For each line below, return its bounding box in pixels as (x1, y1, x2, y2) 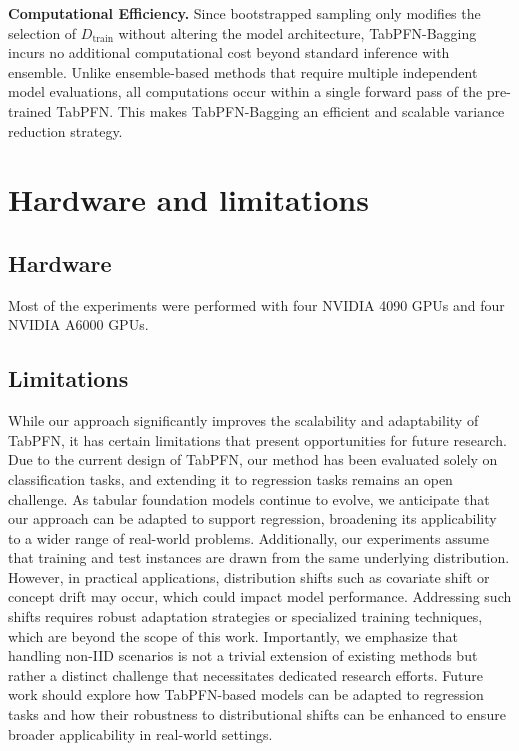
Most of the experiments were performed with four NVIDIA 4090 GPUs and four (8, 294, 505, 315)
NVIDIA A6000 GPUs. (8, 314, 149, 335)
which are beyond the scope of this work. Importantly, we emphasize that (8, 625, 458, 646)
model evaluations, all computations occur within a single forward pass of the (8, 81, 483, 102)
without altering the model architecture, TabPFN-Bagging (118, 22, 477, 43)
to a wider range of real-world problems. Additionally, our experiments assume (8, 527, 489, 548)
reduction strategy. (8, 120, 123, 141)
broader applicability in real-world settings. (8, 723, 273, 744)
